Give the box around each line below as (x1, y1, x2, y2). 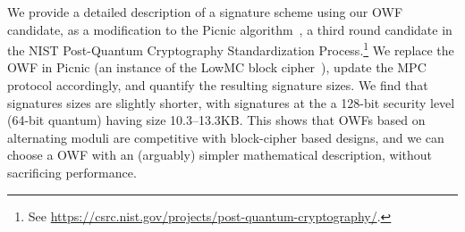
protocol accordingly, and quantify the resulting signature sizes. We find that (7, 76, 428, 95)
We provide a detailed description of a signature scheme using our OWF (7, 3, 403, 21)
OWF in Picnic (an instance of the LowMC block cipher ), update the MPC (7, 58, 427, 77)
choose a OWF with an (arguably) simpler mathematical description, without (7, 145, 433, 164)
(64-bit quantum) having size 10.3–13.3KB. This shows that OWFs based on (7, 111, 426, 129)
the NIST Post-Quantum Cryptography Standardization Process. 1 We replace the (7, 38, 454, 59)
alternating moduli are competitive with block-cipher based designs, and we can (7, 128, 444, 146)
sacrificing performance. (7, 163, 137, 181)
